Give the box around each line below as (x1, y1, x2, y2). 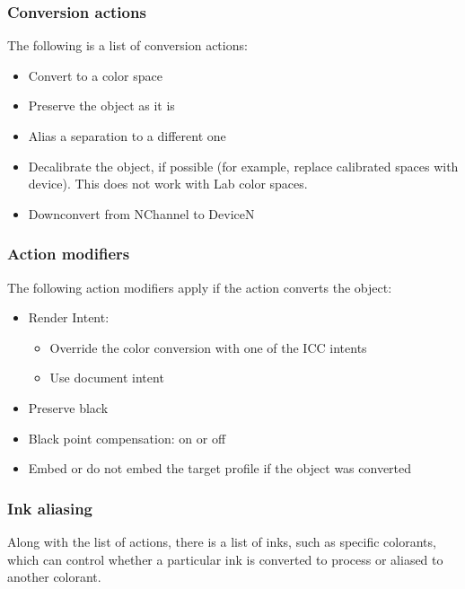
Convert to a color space (28, 66, 162, 84)
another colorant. (7, 567, 101, 586)
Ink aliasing (7, 497, 93, 519)
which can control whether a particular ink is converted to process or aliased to (7, 549, 443, 568)
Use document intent (49, 368, 164, 387)
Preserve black (28, 398, 109, 417)
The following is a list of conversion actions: (7, 36, 248, 55)
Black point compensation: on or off (28, 428, 226, 447)
